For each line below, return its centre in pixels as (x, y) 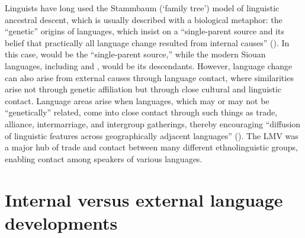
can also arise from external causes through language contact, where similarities (149, 77)
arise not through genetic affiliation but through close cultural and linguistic (143, 89)
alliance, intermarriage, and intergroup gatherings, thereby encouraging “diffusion (153, 123)
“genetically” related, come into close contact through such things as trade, (141, 112)
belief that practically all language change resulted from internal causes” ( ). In (147, 42)
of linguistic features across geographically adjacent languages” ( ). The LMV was (152, 135)
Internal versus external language (144, 199)
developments (61, 222)
